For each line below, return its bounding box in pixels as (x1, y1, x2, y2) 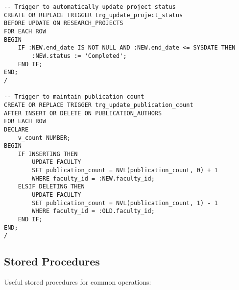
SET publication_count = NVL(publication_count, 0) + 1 (32, 167, 218, 174)
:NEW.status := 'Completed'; (32, 52, 127, 59)
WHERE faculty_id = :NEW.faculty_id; (32, 175, 155, 182)
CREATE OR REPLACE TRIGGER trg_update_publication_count (4, 101, 193, 108)
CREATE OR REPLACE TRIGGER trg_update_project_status (4, 11, 183, 19)
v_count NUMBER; (18, 134, 71, 141)
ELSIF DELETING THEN (18, 183, 85, 190)
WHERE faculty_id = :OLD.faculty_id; (32, 208, 155, 215)
